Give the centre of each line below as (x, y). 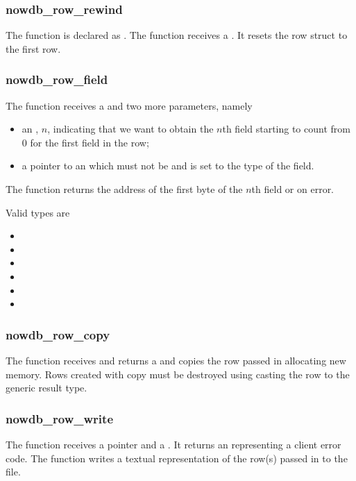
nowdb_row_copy (58, 334)
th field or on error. (293, 189)
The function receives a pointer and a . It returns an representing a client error (173, 444)
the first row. (33, 48)
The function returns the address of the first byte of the (124, 189)
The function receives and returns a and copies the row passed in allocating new (176, 360)
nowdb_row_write (60, 418)
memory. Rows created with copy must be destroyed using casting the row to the (178, 374)
